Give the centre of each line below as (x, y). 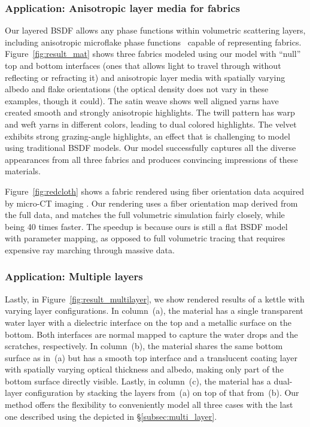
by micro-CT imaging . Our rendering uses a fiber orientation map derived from (151, 203)
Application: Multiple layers (74, 276)
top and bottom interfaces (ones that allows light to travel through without (143, 65)
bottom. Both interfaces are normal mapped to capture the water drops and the (151, 334)
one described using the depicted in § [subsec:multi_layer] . (111, 416)
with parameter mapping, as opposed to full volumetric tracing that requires (145, 238)
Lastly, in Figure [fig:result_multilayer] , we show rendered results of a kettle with (155, 299)
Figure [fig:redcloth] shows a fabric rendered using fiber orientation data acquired (155, 191)
